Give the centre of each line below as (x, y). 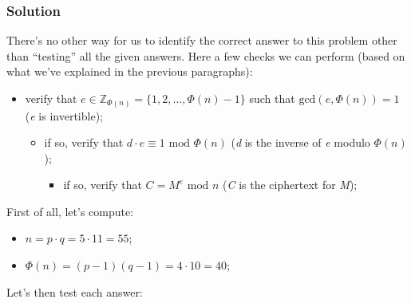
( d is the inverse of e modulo (300, 142)
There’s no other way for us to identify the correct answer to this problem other (202, 40)
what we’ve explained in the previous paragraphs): (130, 71)
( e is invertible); (64, 115)
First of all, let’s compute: (70, 211)
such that (272, 98)
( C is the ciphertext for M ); (290, 185)
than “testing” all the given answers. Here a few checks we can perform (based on (206, 55)
